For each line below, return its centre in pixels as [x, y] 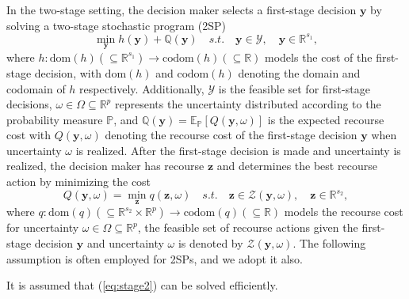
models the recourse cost [344, 212]
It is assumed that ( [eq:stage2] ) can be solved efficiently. [142, 285]
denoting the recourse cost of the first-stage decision [231, 135]
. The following [329, 242]
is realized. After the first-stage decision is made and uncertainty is [238, 150]
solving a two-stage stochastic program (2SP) [117, 25]
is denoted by [210, 242]
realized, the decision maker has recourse [105, 166]
